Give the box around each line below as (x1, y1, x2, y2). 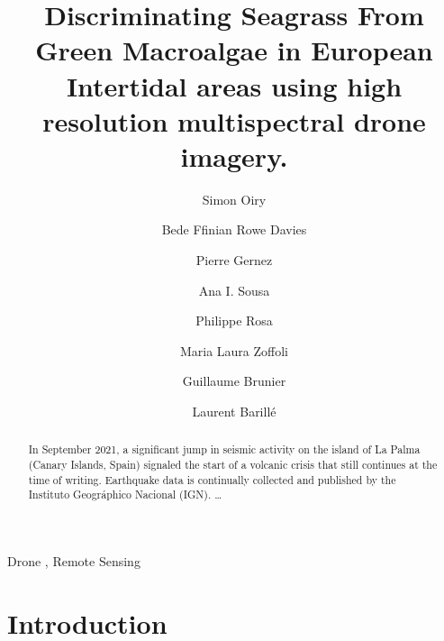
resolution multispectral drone (42, 102, 426, 139)
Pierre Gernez (195, 251, 273, 270)
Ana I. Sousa (198, 280, 270, 299)
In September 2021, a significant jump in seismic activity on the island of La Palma (28, 442, 421, 457)
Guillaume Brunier (182, 371, 286, 390)
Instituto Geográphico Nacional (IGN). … (28, 487, 222, 502)
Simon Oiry (202, 189, 267, 208)
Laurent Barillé (192, 402, 276, 421)
